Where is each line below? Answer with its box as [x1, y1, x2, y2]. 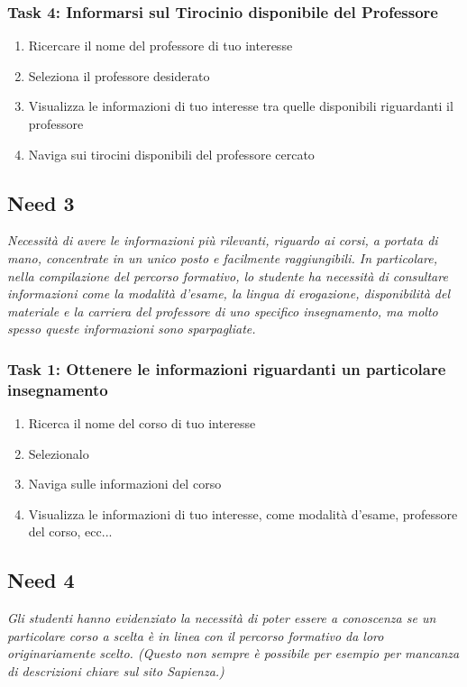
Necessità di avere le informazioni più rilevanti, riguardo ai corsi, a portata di [7, 231, 438, 250]
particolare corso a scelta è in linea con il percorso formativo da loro [7, 626, 384, 645]
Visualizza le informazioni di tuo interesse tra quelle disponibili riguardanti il [28, 96, 453, 115]
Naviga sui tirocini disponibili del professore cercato [28, 144, 315, 163]
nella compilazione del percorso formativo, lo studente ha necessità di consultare [7, 266, 448, 285]
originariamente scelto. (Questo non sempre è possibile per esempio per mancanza [7, 644, 460, 663]
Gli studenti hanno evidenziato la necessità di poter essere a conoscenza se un [7, 609, 436, 627]
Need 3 [7, 188, 75, 216]
